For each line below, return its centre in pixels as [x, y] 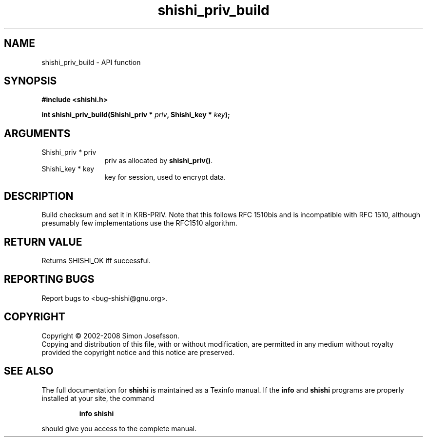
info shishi [97, 413]
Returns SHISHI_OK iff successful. [96, 260]
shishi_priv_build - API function [91, 62]
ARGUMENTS [37, 133]
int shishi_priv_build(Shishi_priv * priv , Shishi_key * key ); [136, 115]
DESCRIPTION [39, 196]
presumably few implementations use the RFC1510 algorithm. [139, 223]
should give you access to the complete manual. [119, 428]
